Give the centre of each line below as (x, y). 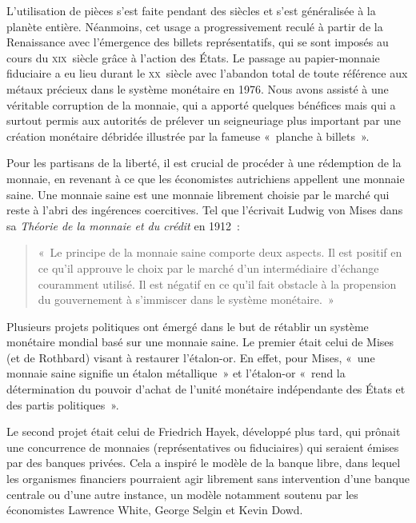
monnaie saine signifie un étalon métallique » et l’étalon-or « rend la (176, 373)
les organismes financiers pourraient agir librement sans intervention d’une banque (208, 479)
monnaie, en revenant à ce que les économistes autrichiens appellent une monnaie (206, 178)
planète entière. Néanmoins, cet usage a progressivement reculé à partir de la (195, 26)
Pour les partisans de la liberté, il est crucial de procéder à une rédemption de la (204, 163)
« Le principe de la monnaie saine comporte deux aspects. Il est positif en (220, 252)
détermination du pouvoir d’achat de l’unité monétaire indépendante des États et (206, 389)
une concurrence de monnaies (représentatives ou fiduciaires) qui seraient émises (203, 447)
